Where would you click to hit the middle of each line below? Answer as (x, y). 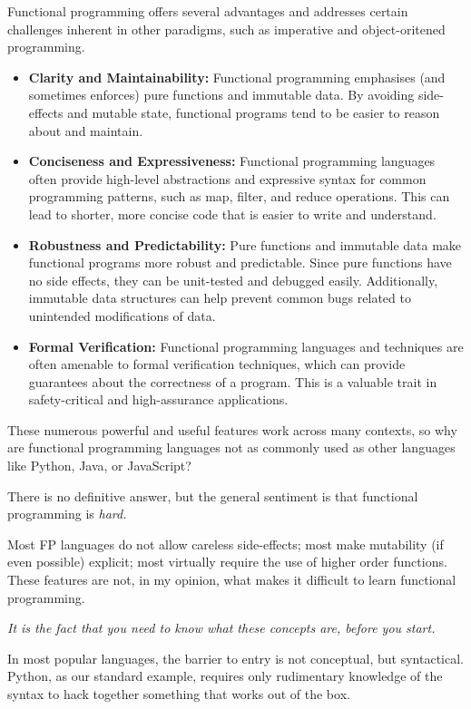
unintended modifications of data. (122, 315)
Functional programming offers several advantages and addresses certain (208, 11)
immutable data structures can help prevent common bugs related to (220, 298)
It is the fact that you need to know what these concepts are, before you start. (221, 628)
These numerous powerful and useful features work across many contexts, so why (232, 429)
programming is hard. (67, 514)
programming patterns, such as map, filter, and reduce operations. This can (239, 196)
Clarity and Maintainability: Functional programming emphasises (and (237, 77)
